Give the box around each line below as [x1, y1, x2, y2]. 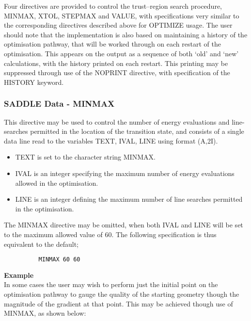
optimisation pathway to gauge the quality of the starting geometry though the [4, 289, 239, 299]
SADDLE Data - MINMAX [4, 97, 115, 110]
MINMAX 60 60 [38, 256, 80, 263]
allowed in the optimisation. [15, 177, 98, 188]
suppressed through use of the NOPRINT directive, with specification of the [4, 67, 230, 78]
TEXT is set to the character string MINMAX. [15, 152, 156, 162]
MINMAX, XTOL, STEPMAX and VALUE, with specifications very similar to [4, 10, 239, 20]
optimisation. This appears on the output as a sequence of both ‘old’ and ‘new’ [4, 48, 239, 58]
